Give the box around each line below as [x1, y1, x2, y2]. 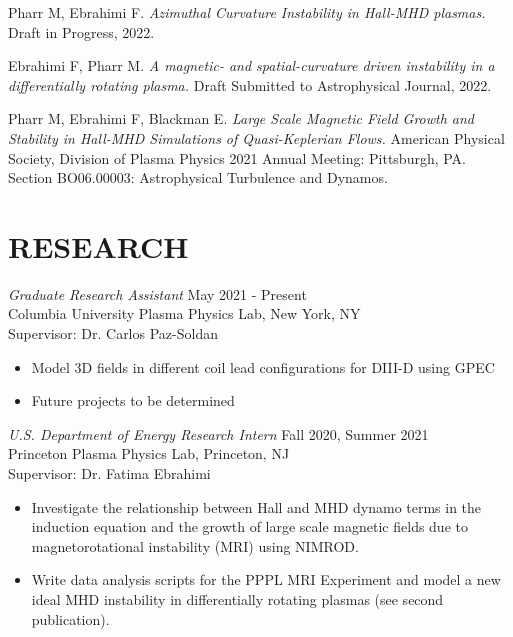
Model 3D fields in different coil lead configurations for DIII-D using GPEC [31, 356, 495, 377]
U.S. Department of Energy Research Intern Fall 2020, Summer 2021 [8, 423, 429, 444]
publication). [31, 608, 110, 629]
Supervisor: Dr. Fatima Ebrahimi [8, 463, 211, 484]
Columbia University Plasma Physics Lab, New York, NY [8, 303, 361, 324]
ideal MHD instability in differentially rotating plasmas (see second [31, 589, 444, 609]
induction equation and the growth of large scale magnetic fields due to [31, 516, 468, 537]
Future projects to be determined [31, 390, 235, 411]
